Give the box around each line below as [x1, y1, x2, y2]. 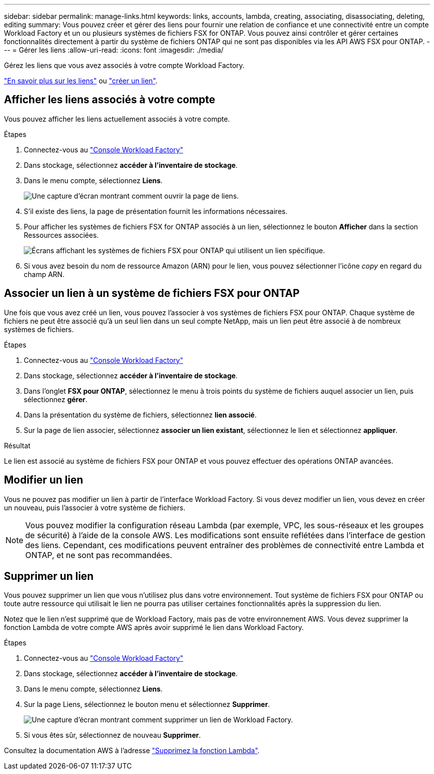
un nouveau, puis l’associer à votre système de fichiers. [4, 503, 185, 512]
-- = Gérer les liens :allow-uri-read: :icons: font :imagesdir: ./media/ [4, 46, 224, 54]
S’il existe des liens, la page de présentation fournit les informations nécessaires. [24, 207, 288, 215]
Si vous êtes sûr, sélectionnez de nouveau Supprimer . [24, 731, 201, 740]
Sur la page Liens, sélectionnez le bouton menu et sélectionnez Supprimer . [24, 700, 270, 709]
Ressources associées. [24, 230, 99, 239]
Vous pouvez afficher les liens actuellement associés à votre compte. [4, 114, 230, 123]
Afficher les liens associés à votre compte [4, 93, 216, 106]
